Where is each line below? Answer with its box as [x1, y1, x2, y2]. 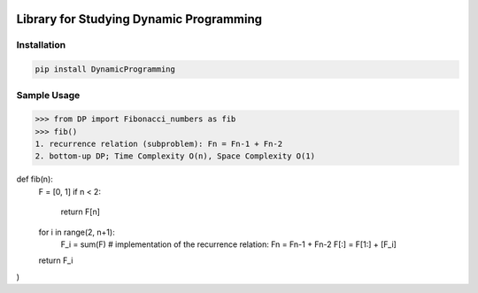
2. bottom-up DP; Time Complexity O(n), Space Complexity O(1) [35, 151, 316, 161]
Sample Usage [16, 89, 81, 101]
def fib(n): [16, 173, 53, 185]
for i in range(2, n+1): [38, 227, 115, 237]
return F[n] [60, 206, 101, 217]
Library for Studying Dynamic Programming [16, 12, 263, 27]
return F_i [38, 255, 73, 266]
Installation [16, 39, 66, 51]
